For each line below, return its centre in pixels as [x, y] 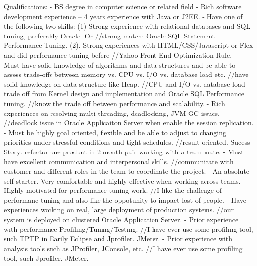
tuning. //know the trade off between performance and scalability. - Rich [115, 103]
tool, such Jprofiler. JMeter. [46, 258]
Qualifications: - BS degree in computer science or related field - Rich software [123, 6]
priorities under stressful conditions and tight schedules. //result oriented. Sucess [127, 142]
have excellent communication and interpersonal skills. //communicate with [119, 161]
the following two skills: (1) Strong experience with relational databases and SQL [127, 26]
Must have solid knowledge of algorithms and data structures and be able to [120, 64]
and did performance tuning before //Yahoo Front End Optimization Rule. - [120, 55]
